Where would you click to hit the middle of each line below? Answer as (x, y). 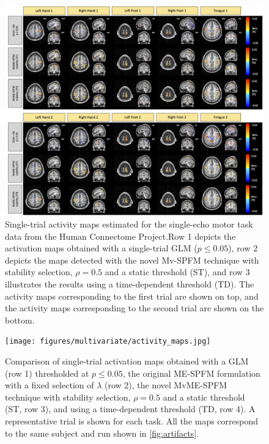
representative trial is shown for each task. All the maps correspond (132, 421)
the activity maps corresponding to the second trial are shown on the (134, 308)
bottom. (20, 320)
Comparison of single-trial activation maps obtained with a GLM (127, 361)
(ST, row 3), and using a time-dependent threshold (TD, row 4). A (130, 409)
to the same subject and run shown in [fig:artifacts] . (102, 433)
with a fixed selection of (50, 385)
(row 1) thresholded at (47, 373)
